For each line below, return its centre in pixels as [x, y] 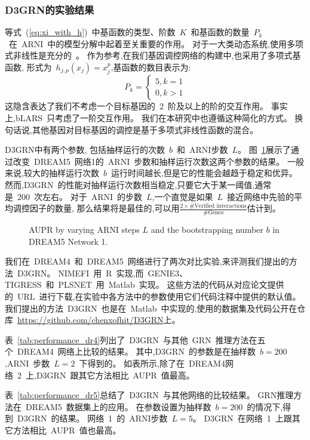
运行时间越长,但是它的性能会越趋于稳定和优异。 [204, 173]
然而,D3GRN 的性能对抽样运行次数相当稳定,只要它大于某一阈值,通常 [138, 184]
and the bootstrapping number [207, 229]
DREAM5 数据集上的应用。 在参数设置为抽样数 [118, 406]
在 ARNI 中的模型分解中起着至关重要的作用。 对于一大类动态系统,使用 [148, 43]
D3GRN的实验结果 [50, 9]
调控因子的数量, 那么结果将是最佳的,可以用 [96, 208]
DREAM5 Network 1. [68, 241]
